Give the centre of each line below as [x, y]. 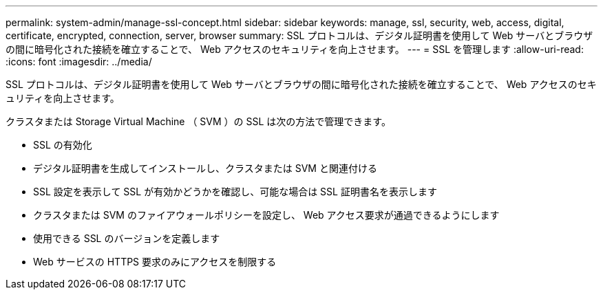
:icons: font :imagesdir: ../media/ [79, 62]
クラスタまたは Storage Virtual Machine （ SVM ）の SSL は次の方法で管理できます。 [198, 121]
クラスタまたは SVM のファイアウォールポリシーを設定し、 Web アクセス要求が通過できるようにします [266, 215]
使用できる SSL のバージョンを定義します [127, 238]
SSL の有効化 [63, 145]
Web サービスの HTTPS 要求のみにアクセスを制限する [155, 262]
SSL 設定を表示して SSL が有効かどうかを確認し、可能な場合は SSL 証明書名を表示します [235, 192]
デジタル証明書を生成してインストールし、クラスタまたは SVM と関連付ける [205, 168]
